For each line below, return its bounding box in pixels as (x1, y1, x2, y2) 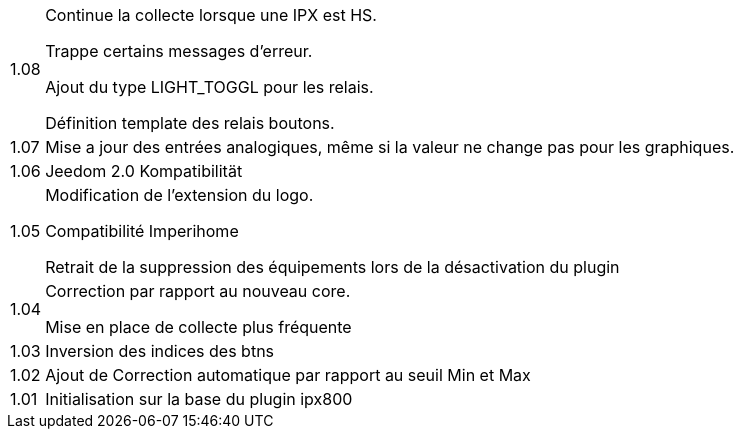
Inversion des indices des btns (45, 341, 275, 361)
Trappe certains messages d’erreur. (45, 41, 313, 61)
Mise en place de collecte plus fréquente (45, 317, 352, 337)
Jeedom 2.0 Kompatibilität (45, 161, 243, 181)
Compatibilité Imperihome (45, 221, 239, 241)
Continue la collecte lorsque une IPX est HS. (45, 5, 377, 25)
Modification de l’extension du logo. (45, 185, 314, 205)
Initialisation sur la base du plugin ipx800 (45, 389, 353, 409)
